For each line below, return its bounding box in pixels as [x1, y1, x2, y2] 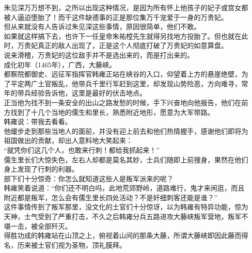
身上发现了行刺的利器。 [4, 164, 79, 174]
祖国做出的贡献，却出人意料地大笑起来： [4, 135, 133, 145]
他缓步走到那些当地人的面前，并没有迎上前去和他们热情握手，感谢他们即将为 [4, 126, 248, 136]
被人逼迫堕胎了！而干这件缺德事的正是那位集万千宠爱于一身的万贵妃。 [4, 12, 228, 22]
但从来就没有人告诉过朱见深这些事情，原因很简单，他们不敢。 [4, 21, 201, 32]
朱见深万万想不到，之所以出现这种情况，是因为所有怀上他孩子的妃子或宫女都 [4, 2, 248, 12]
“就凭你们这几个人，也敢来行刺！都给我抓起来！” [4, 144, 160, 155]
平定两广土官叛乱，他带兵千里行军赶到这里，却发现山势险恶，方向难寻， [10, 78, 241, 88]
